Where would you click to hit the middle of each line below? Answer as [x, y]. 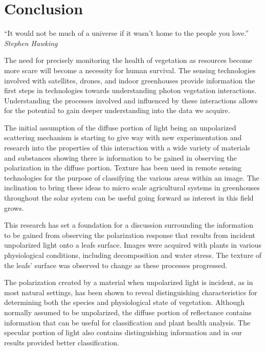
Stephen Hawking [31, 43]
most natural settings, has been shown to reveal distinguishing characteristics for [131, 292]
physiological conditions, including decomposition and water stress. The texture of [133, 255]
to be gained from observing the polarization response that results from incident [130, 235]
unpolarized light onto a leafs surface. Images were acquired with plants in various [133, 245]
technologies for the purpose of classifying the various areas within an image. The [132, 177]
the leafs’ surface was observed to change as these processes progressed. [116, 265]
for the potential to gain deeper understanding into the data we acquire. [117, 110]
